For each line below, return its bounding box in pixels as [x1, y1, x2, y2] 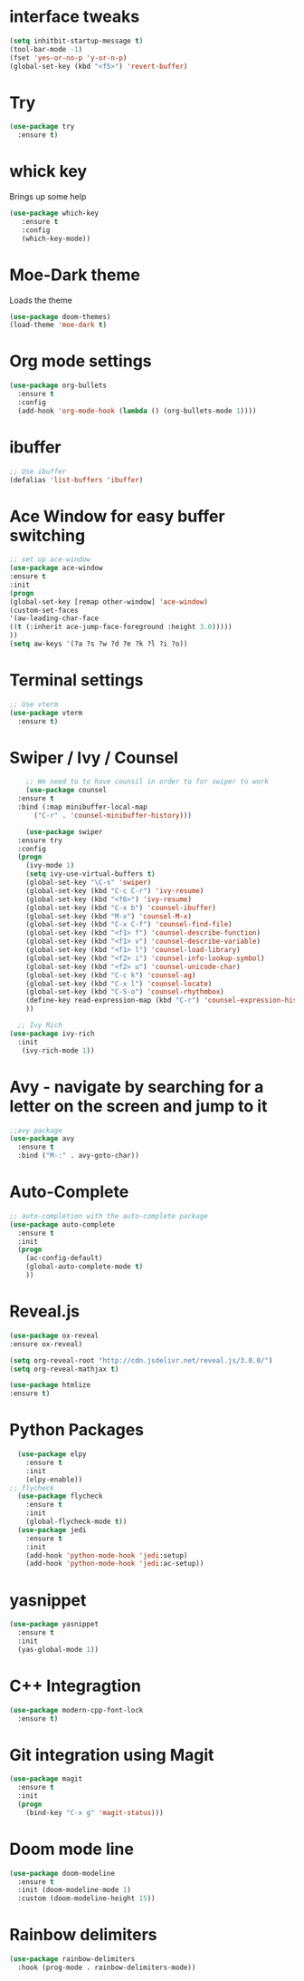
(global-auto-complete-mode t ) [25, 1262, 144, 1271]
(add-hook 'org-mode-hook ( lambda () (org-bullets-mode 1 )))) [17, 406, 257, 415]
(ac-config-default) [25, 1254, 103, 1263]
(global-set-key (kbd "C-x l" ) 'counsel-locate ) [25, 979, 213, 988]
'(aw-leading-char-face [9, 614, 100, 623]
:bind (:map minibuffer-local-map [17, 802, 147, 812]
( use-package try [9, 122, 75, 131]
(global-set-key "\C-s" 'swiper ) [25, 878, 152, 888]
